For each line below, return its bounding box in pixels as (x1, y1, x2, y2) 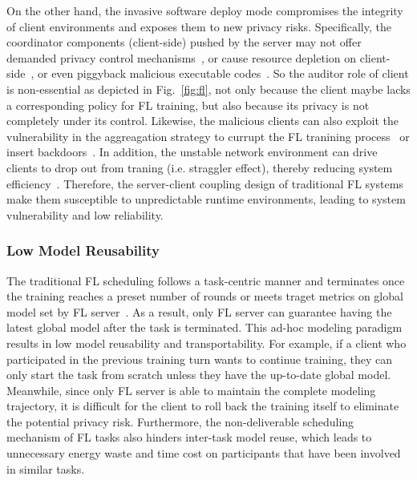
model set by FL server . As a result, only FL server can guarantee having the (6, 303, 392, 320)
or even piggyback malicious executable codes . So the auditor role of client (37, 65, 409, 82)
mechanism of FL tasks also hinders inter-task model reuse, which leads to (6, 429, 372, 446)
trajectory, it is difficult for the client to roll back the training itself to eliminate (6, 397, 399, 414)
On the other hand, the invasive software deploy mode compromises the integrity (6, 2, 403, 18)
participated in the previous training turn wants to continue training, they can (6, 350, 393, 367)
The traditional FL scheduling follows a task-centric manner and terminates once (6, 272, 405, 288)
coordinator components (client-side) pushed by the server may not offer (6, 34, 362, 50)
